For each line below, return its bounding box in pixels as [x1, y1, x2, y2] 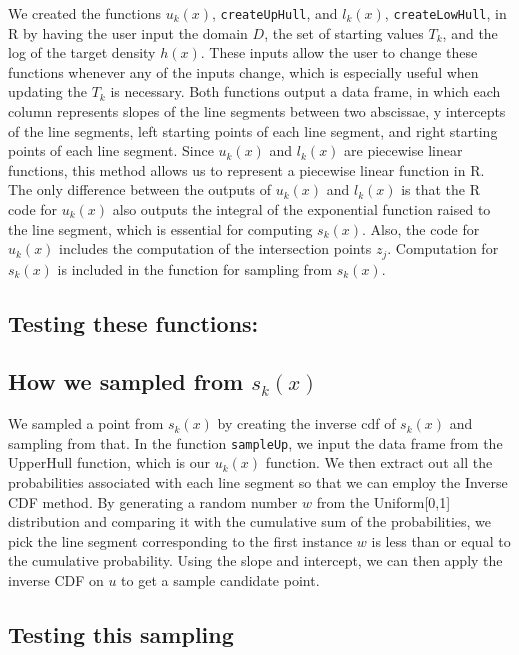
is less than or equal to [371, 530, 511, 551]
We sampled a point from [8, 413, 164, 434]
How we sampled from [8, 366, 244, 397]
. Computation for [387, 238, 499, 259]
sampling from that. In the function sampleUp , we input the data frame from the [8, 432, 503, 453]
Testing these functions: [8, 307, 259, 338]
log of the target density [8, 42, 156, 63]
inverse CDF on [8, 570, 104, 591]
